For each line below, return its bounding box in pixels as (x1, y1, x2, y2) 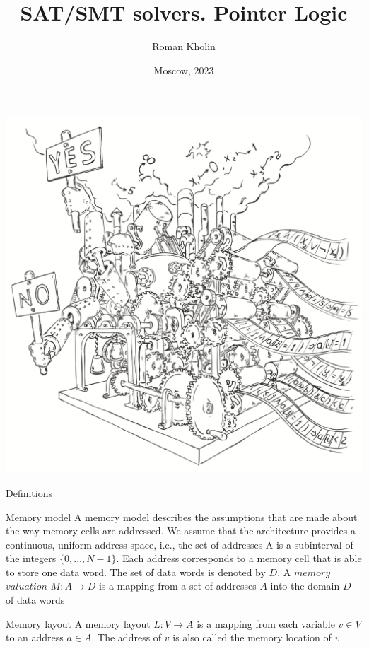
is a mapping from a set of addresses (98, 578, 257, 593)
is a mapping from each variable (197, 616, 335, 631)
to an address (6, 630, 64, 645)
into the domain (270, 578, 340, 593)
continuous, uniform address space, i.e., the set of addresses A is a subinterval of (6, 537, 353, 551)
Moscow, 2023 (153, 62, 214, 77)
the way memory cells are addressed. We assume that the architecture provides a (6, 523, 356, 538)
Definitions (6, 485, 53, 500)
